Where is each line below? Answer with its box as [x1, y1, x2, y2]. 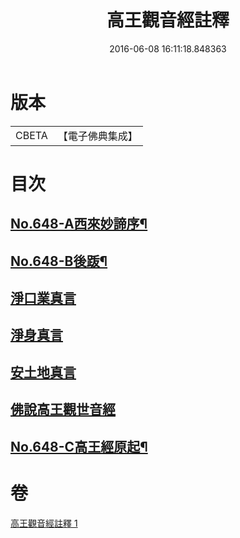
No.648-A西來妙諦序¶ [10, 216, 148, 233]
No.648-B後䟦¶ [10, 252, 108, 270]
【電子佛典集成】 [57, 129, 138, 143]
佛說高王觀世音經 [10, 401, 116, 418]
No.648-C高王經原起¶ [10, 438, 148, 455]
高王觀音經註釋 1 [10, 517, 78, 529]
